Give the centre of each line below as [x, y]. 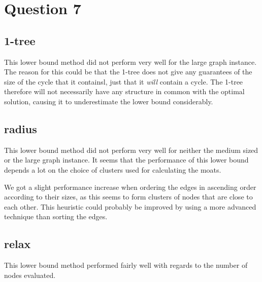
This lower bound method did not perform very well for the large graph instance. [130, 62]
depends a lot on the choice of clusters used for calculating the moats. [113, 169]
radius [21, 128]
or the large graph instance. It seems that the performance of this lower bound [126, 160]
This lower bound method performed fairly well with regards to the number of [126, 265]
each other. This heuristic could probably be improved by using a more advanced [130, 206]
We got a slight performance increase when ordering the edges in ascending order [130, 187]
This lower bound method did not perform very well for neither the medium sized [131, 150]
